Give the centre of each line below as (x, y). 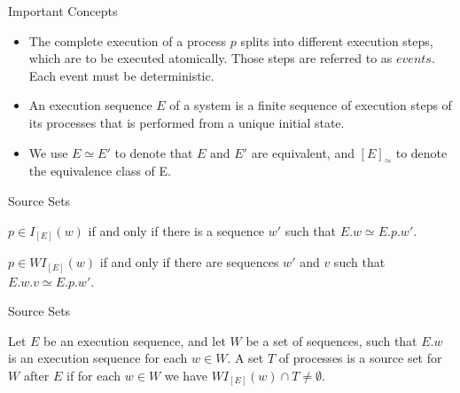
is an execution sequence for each (98, 358)
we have (186, 375)
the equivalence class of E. (100, 171)
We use (48, 152)
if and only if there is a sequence (176, 230)
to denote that (154, 152)
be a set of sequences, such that (331, 340)
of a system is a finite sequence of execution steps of (311, 105)
